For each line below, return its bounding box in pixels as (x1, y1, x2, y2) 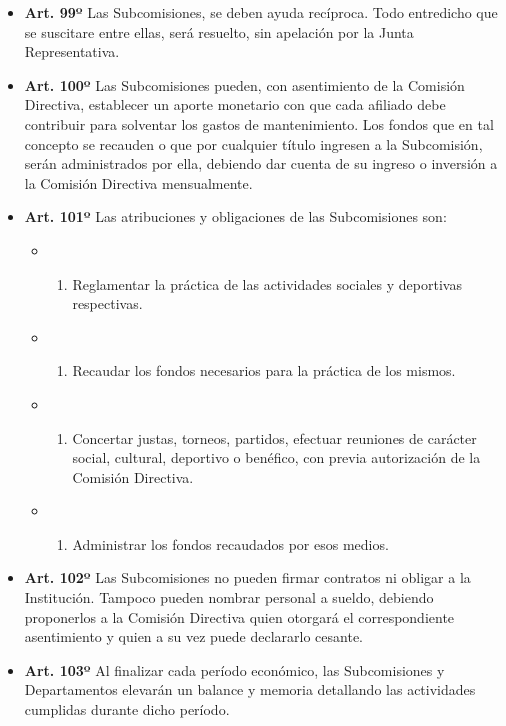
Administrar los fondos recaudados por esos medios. (72, 533, 389, 554)
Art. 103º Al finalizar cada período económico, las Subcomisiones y (24, 659, 445, 680)
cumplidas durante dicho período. (24, 699, 230, 720)
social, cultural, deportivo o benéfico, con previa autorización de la (72, 447, 481, 468)
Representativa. (24, 41, 120, 62)
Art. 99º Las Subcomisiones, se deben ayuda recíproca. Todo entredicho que (24, 2, 498, 22)
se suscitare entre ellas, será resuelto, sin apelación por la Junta (24, 21, 414, 42)
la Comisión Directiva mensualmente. (24, 172, 253, 193)
